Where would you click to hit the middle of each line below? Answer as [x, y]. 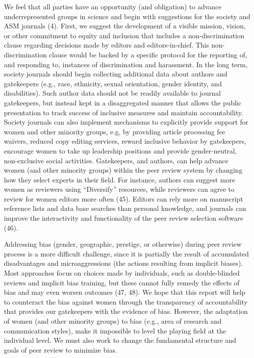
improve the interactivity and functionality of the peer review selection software [124, 218]
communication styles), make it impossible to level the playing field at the [115, 330]
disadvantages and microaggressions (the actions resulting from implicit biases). [124, 263]
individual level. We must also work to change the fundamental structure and [120, 340]
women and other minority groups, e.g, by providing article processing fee [115, 131]
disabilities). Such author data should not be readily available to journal [113, 93]
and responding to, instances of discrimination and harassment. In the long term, [126, 64]
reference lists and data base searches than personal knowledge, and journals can [125, 208]
